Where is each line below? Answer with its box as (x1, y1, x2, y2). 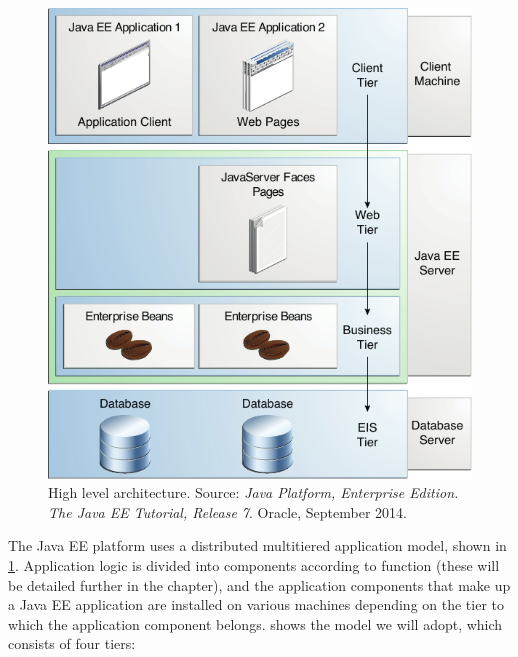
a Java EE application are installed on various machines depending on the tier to (8, 594, 505, 615)
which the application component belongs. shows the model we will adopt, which (8, 613, 503, 634)
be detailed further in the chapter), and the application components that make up (8, 574, 511, 595)
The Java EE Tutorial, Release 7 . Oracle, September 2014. (48, 501, 407, 522)
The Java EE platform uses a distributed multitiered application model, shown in (8, 535, 507, 556)
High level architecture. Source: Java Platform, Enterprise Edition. (48, 482, 459, 503)
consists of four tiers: (8, 633, 136, 654)
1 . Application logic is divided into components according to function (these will (8, 554, 500, 575)
